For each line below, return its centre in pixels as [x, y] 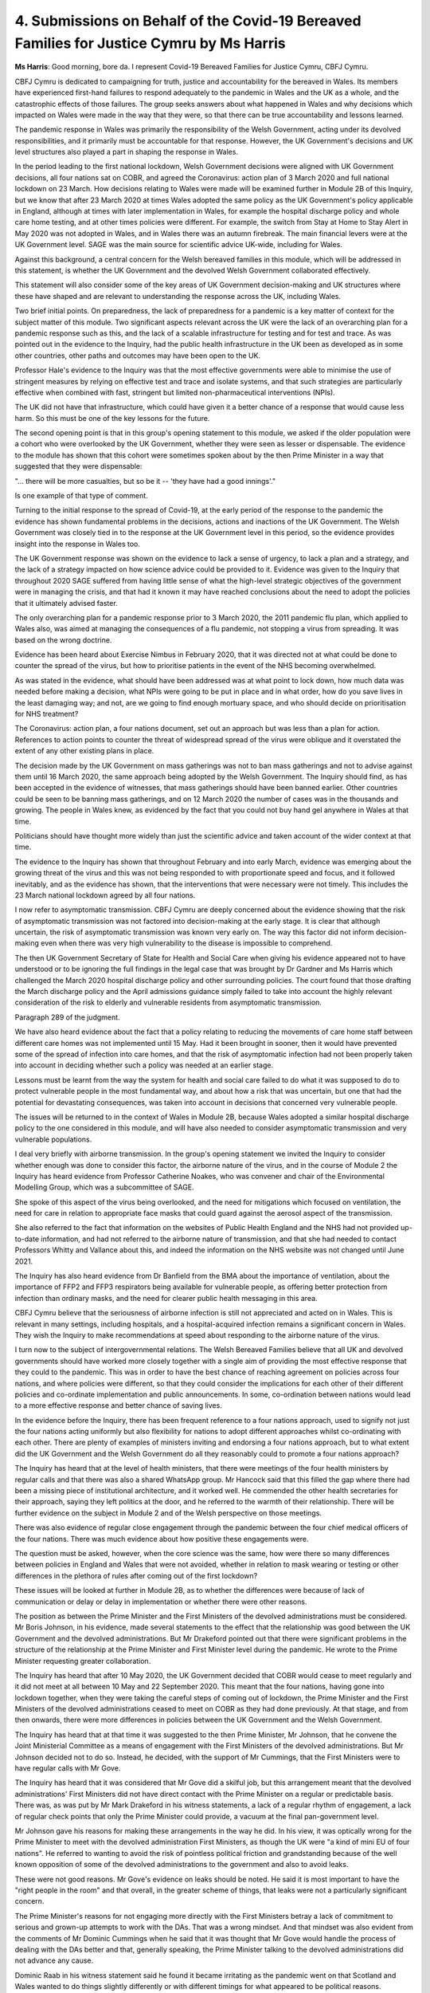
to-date [27, 1239]
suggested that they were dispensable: [78, 466]
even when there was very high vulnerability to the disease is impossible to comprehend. [186, 943]
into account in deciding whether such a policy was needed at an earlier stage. [144, 1065]
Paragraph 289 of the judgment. [67, 1017]
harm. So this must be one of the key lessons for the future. [112, 418]
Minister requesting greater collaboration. [83, 1661]
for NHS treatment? [47, 714]
